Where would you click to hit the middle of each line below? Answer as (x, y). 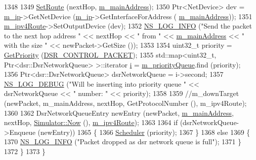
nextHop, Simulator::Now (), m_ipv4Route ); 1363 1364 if (91, 122)
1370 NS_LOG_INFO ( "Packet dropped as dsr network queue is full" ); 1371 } (123, 142)
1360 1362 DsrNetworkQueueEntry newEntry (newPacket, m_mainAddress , (119, 112)
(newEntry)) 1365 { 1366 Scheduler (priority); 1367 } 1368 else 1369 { (144, 132)
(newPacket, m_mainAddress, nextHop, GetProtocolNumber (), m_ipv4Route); (125, 103)
